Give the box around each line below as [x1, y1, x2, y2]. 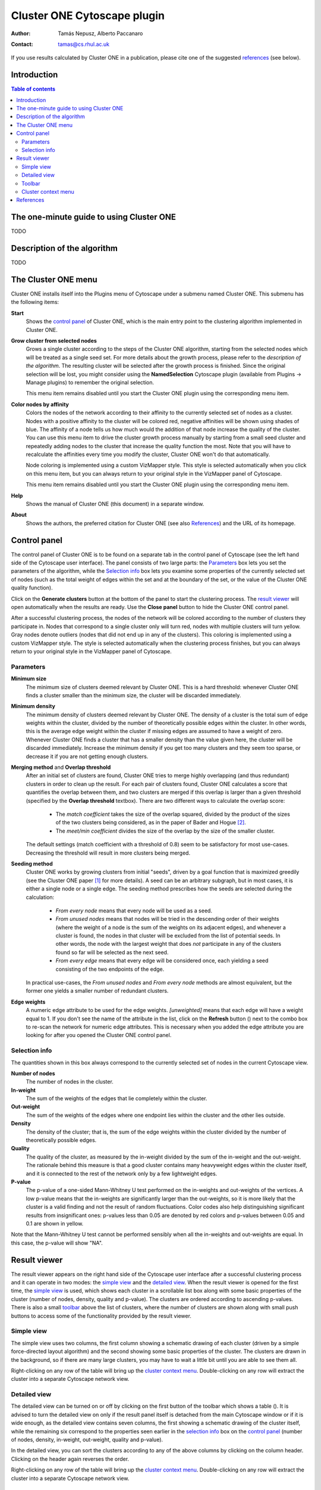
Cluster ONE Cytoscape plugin [11, 9, 165, 22]
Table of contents [11, 85, 56, 92]
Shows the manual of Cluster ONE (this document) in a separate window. [26, 501, 204, 508]
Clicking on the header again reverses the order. [11, 1455, 130, 1463]
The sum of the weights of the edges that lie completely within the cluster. [26, 1095, 207, 1102]
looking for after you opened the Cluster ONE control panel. [26, 1032, 172, 1039]
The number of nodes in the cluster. [26, 1078, 114, 1085]
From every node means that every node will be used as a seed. [55, 907, 212, 914]
